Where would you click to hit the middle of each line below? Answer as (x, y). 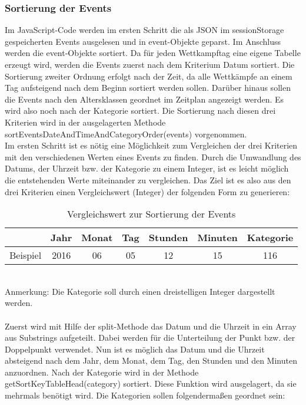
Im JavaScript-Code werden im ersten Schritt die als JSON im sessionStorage (144, 30)
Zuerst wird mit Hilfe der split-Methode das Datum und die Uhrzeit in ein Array (151, 326)
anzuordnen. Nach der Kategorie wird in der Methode (102, 372)
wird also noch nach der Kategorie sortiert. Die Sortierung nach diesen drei (140, 111)
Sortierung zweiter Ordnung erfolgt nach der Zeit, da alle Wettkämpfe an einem (149, 76)
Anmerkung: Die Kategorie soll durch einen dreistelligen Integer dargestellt (140, 291)
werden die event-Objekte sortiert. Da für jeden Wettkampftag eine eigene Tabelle (153, 53)
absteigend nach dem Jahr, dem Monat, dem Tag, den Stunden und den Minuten (151, 360)
